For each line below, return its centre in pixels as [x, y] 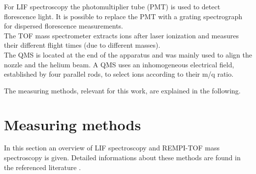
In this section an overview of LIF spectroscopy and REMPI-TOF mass [112, 148]
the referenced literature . [43, 167]
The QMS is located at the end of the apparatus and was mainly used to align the [128, 54]
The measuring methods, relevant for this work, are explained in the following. [122, 90]
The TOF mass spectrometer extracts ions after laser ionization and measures [121, 35]
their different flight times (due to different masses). [82, 45]
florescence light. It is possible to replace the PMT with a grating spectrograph [123, 16]
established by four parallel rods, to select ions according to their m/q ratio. [119, 74]
